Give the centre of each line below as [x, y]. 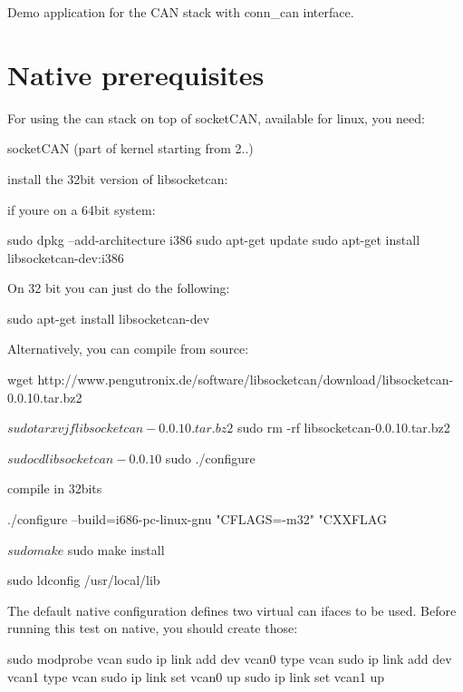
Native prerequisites [136, 74]
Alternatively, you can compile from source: [128, 349]
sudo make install [116, 549]
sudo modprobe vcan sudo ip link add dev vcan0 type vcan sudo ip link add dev [230, 658]
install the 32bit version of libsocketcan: [118, 178]
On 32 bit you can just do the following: [119, 288]
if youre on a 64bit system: [82, 209]
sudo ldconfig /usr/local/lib [84, 580]
